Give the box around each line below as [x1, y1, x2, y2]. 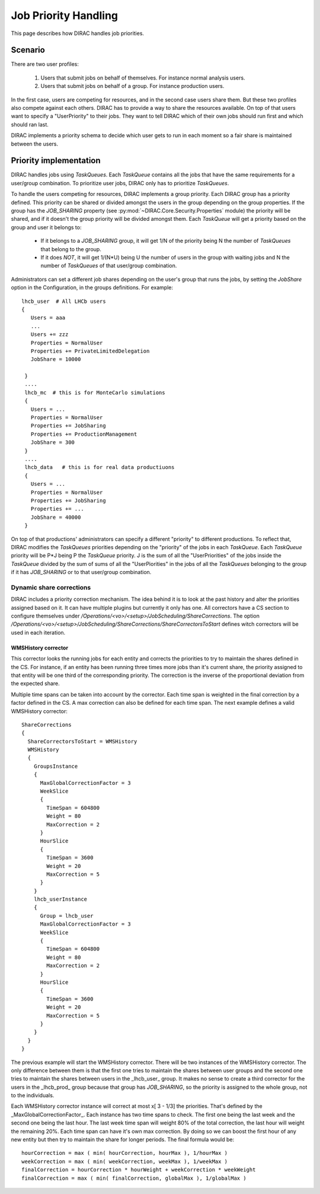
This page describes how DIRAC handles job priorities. [11, 30, 145, 37]
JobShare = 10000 [30, 356, 81, 363]
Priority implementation [11, 156, 101, 166]
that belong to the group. [40, 245, 102, 252]
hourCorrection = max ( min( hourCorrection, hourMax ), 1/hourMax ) [21, 1149, 228, 1157]
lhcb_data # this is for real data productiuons [24, 464, 175, 471]
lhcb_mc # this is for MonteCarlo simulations [24, 389, 165, 396]
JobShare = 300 [30, 439, 75, 446]
